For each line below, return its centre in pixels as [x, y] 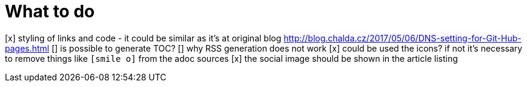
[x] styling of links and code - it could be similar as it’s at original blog [143, 38]
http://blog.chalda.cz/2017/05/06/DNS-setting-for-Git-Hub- [403, 38]
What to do [50, 11]
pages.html [27, 48]
